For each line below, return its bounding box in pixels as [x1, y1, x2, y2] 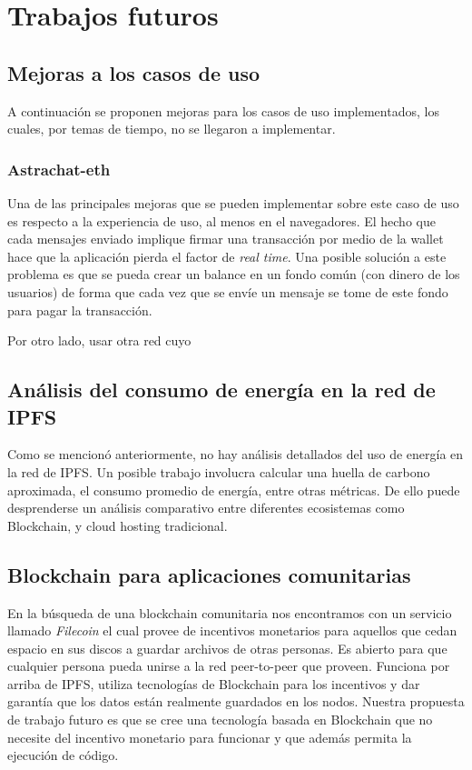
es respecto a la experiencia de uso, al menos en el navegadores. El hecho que [7, 211, 436, 230]
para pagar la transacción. [7, 300, 152, 319]
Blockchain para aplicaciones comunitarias [7, 560, 411, 588]
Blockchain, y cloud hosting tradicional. [7, 515, 228, 535]
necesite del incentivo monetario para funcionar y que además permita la [7, 727, 412, 746]
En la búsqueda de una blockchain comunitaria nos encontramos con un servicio [7, 603, 452, 622]
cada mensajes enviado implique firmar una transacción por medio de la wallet [7, 229, 444, 248]
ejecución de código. [7, 745, 119, 765]
